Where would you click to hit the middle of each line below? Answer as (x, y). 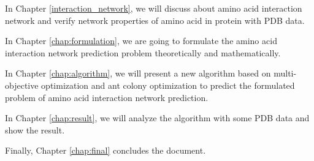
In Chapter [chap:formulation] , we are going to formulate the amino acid (141, 41)
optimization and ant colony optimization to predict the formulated (168, 85)
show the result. (35, 129)
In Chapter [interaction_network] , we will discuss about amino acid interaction (154, 8)
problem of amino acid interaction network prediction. (107, 97)
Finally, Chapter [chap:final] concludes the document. (105, 150)
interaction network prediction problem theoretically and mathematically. (143, 52)
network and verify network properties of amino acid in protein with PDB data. (155, 20)
